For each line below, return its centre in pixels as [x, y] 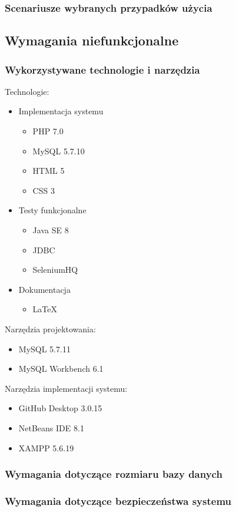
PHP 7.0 [48, 131]
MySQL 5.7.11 [44, 349]
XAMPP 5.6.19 [46, 447]
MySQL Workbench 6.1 [61, 369]
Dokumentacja [44, 289]
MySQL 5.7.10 [59, 151]
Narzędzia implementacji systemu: [66, 388]
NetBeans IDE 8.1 [51, 427]
